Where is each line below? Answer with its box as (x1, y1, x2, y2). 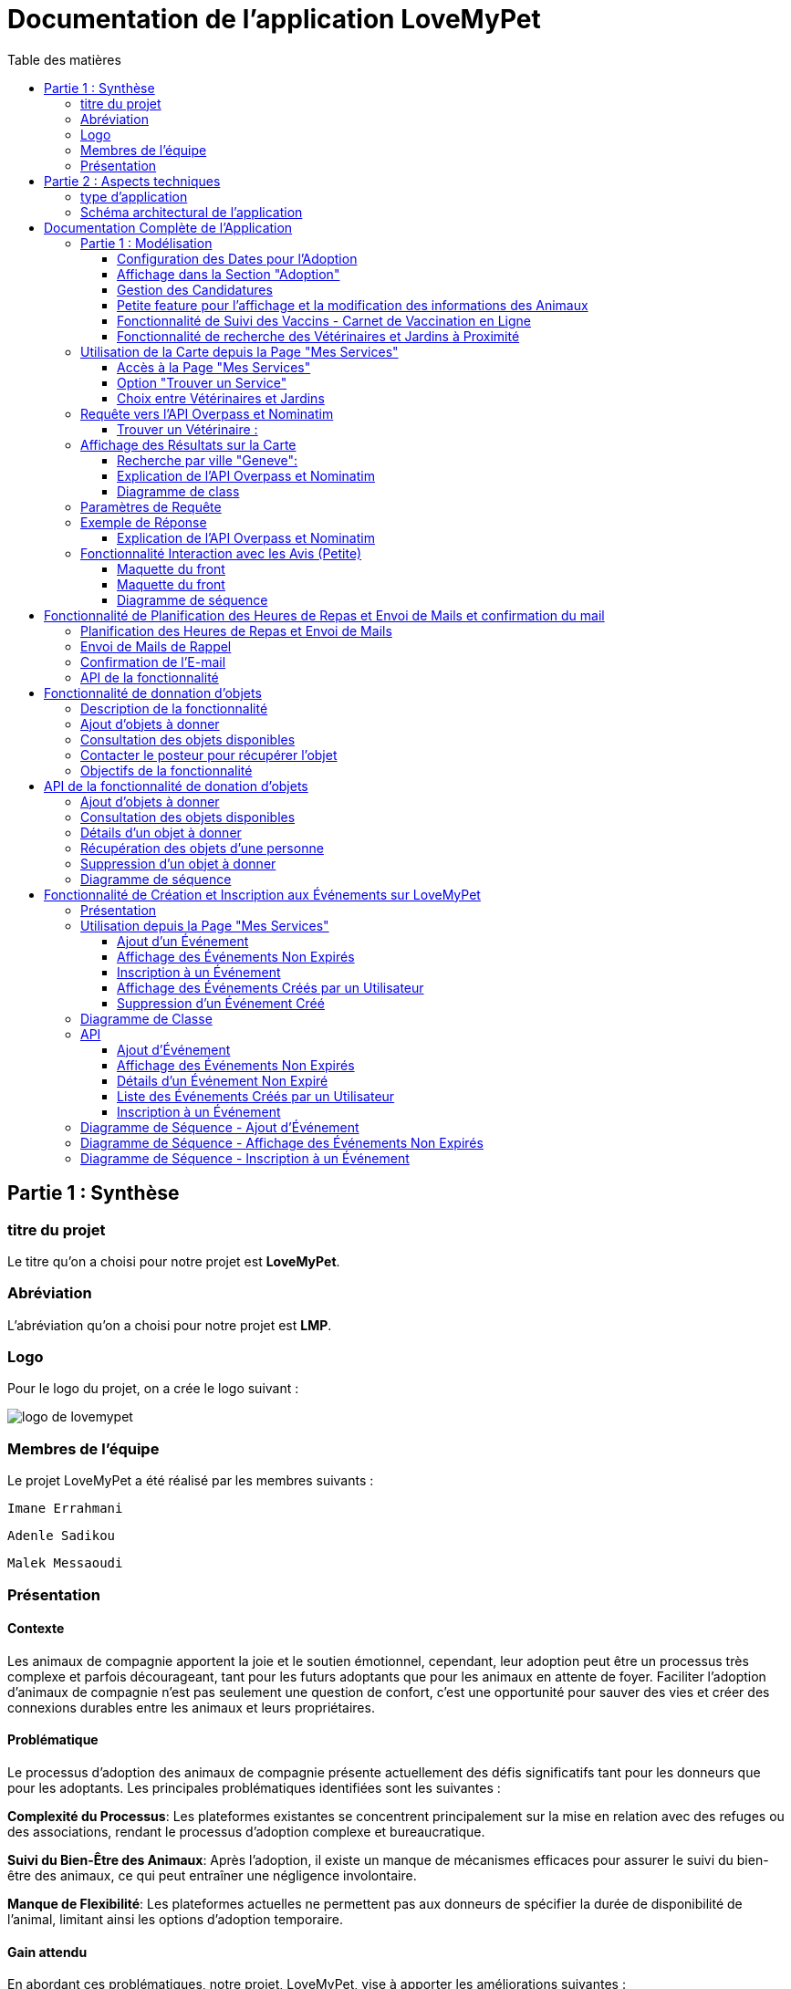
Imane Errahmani (7, 1501, 123, 1516)
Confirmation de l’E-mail (80, 653, 226, 670)
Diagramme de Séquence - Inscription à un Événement (80, 1150, 410, 1166)
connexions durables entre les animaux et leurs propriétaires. (7, 1699, 375, 1715)
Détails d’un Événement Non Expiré (117, 1072, 328, 1088)
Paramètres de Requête (80, 498, 222, 515)
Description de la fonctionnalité (80, 700, 268, 716)
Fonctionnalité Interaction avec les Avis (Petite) (80, 545, 362, 561)
